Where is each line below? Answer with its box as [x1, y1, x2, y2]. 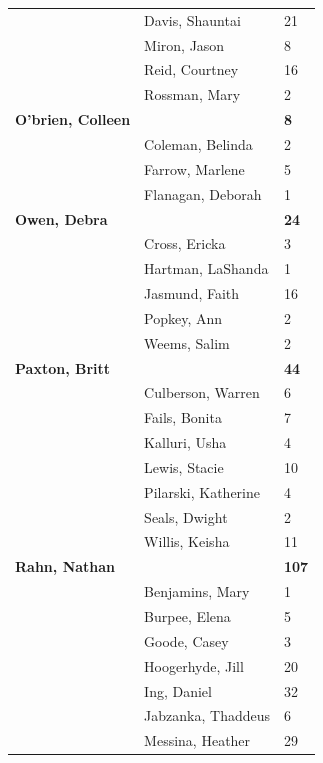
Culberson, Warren [144, 382, 260, 403]
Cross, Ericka [144, 233, 226, 254]
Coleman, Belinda [144, 133, 253, 154]
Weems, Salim [144, 332, 230, 353]
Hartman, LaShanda [144, 258, 269, 279]
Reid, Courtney [144, 59, 239, 80]
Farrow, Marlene [144, 158, 245, 179]
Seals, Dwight [144, 506, 228, 527]
